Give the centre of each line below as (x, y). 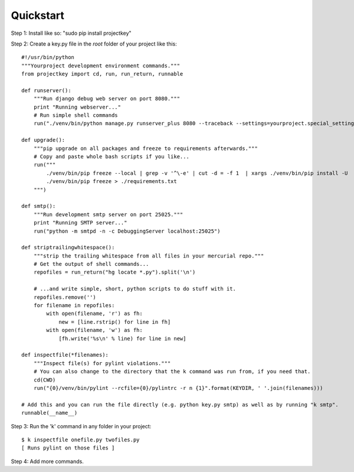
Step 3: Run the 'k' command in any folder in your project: (81, 426)
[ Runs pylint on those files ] (68, 448)
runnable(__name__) (50, 413)
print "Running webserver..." (77, 107)
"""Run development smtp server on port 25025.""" (108, 214)
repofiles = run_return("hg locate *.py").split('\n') (114, 272)
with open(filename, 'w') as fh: (94, 330)
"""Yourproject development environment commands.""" (101, 66)
